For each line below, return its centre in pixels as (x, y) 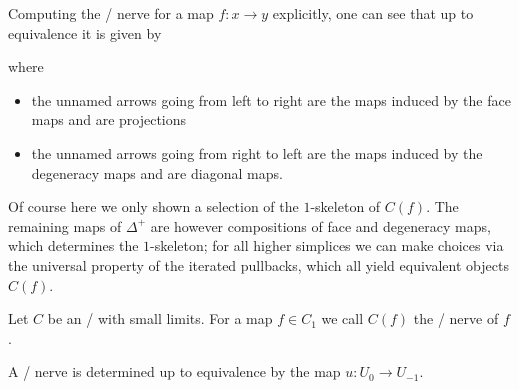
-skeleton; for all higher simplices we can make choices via (327, 245)
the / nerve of (456, 318)
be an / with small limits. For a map (160, 318)
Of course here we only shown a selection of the (153, 206)
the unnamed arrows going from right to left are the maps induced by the (257, 152)
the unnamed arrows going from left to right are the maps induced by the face (271, 99)
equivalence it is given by (85, 32)
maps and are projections (109, 119)
